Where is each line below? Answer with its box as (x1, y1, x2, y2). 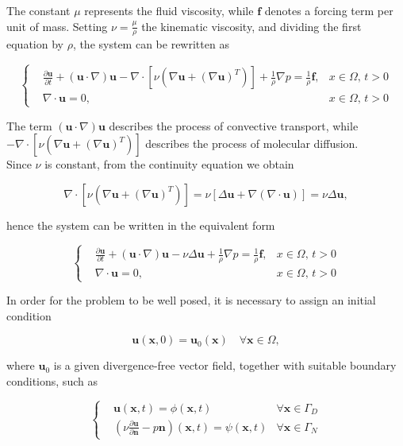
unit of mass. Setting (6, 17, 108, 34)
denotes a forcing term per (264, 2, 393, 18)
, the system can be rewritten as (72, 36, 229, 52)
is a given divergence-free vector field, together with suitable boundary (53, 357, 397, 374)
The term (6, 117, 52, 134)
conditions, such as (6, 373, 98, 390)
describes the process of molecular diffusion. (145, 135, 359, 152)
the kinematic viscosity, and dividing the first (141, 17, 362, 34)
